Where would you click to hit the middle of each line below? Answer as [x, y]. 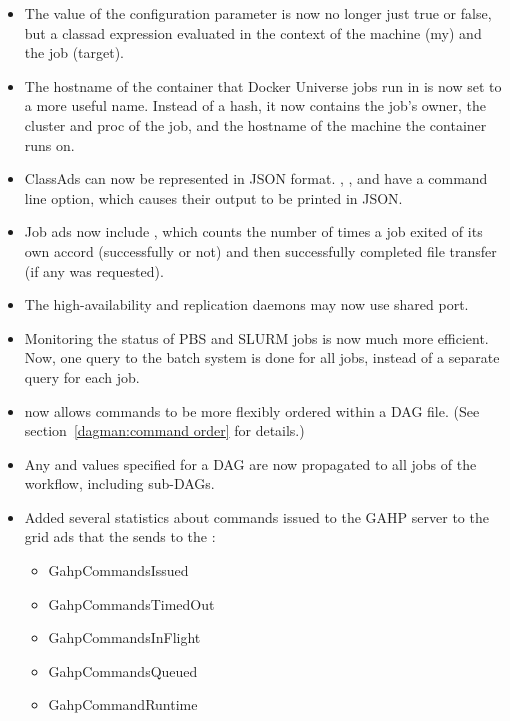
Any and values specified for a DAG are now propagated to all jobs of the [250, 463]
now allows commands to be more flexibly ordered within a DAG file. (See [252, 410]
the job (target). [74, 52]
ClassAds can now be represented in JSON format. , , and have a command [256, 178]
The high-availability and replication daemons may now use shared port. [246, 304]
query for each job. [82, 376]
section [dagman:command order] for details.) [164, 430]
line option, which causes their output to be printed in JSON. [213, 197]
